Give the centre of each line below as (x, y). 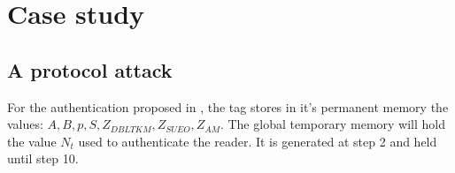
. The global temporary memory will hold (332, 124)
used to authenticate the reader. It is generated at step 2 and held (258, 141)
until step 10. (43, 158)
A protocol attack (90, 69)
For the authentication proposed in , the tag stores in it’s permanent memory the (228, 106)
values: (25, 124)
